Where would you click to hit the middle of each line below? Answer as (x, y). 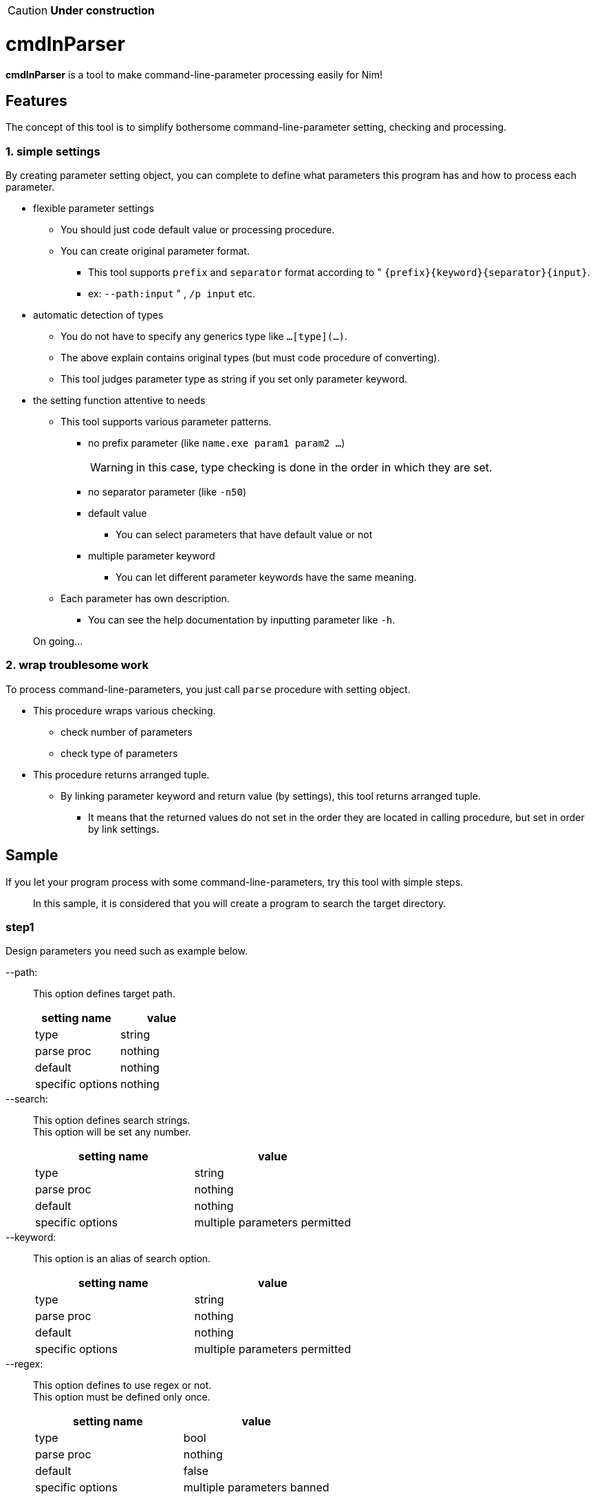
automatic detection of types (98, 315)
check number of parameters (127, 732)
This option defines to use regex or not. (122, 1385)
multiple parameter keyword (152, 556)
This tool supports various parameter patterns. (166, 422)
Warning (112, 468)
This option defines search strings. (112, 1120)
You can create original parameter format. (155, 251)
